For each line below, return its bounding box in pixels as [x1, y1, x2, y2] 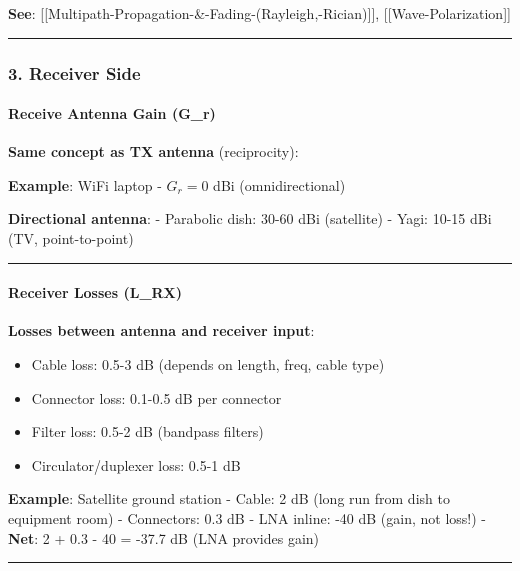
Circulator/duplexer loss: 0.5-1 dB [31, 454, 241, 475]
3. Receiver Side [8, 60, 141, 85]
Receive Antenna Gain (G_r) [8, 103, 216, 124]
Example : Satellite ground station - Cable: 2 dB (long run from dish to [8, 488, 450, 509]
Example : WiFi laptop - [8, 174, 162, 195]
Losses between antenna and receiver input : [8, 320, 315, 341]
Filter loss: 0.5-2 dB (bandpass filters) [31, 421, 264, 442]
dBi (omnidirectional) [213, 174, 346, 195]
